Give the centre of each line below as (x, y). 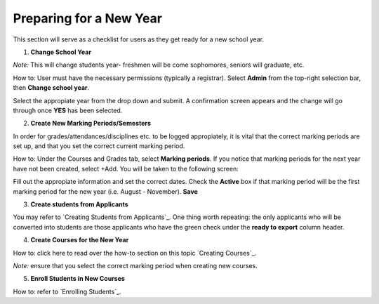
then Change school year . (51, 88)
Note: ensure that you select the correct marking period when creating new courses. (135, 265)
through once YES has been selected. (68, 110)
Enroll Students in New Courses (78, 279)
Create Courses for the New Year (80, 240)
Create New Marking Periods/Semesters (91, 124)
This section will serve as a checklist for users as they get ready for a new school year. (139, 39)
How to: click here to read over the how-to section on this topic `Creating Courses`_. (135, 253)
